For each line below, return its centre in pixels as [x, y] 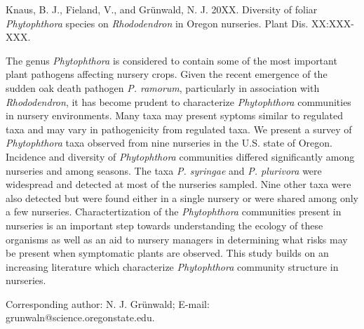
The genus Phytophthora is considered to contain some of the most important [171, 60]
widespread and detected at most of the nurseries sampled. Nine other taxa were [178, 184]
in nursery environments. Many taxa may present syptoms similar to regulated [174, 115]
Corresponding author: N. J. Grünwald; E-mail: [108, 303]
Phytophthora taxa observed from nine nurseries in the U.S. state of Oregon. [169, 143]
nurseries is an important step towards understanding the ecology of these [164, 225]
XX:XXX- [333, 23]
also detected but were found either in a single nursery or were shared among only [182, 197]
